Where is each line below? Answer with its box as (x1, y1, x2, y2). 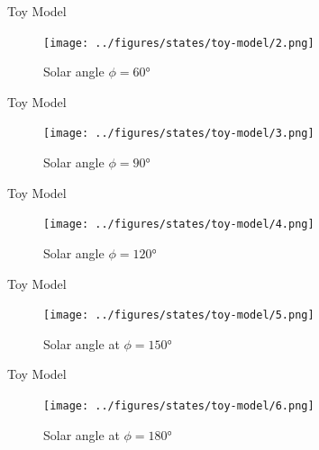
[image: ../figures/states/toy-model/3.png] (43, 127, 314, 140)
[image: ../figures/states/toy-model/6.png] (43, 399, 314, 412)
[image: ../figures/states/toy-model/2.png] (43, 36, 314, 49)
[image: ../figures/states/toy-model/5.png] (43, 309, 314, 322)
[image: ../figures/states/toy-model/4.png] (43, 218, 314, 231)
